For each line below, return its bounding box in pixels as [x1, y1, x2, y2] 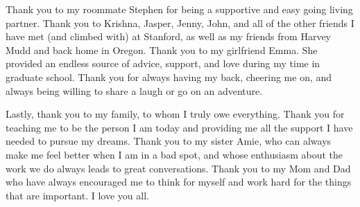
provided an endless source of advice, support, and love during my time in [6, 56, 320, 71]
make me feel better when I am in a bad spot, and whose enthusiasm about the [6, 147, 343, 161]
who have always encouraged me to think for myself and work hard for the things [6, 174, 352, 189]
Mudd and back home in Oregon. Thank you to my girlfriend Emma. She [6, 42, 318, 57]
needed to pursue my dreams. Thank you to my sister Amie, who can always [6, 134, 332, 148]
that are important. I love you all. [6, 188, 149, 202]
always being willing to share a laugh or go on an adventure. [6, 83, 263, 98]
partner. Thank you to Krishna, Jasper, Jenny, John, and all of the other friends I [6, 15, 354, 30]
